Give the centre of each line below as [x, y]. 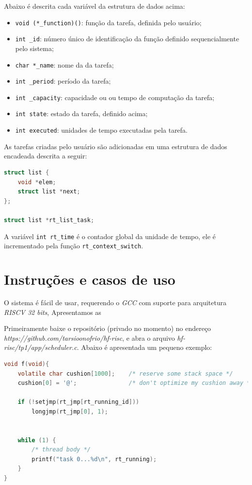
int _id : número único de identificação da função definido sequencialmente [127, 39]
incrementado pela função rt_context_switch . [74, 246]
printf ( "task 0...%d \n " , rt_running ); [94, 459]
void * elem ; [37, 182]
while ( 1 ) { [37, 440]
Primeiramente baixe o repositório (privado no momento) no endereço [108, 328]
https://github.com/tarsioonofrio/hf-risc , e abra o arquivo [89, 338]
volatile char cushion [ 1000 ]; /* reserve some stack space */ [125, 373]
